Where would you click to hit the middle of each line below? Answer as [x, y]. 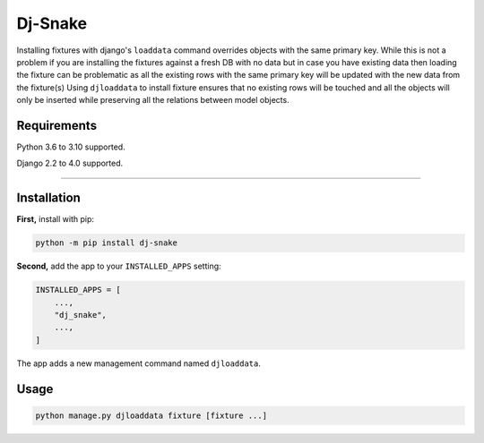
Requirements [57, 125]
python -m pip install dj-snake [107, 243]
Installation [48, 198]
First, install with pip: [55, 219]
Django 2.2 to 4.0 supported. [70, 163]
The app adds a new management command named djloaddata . [139, 363]
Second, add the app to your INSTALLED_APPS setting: [119, 266]
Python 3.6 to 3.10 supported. [71, 147]
